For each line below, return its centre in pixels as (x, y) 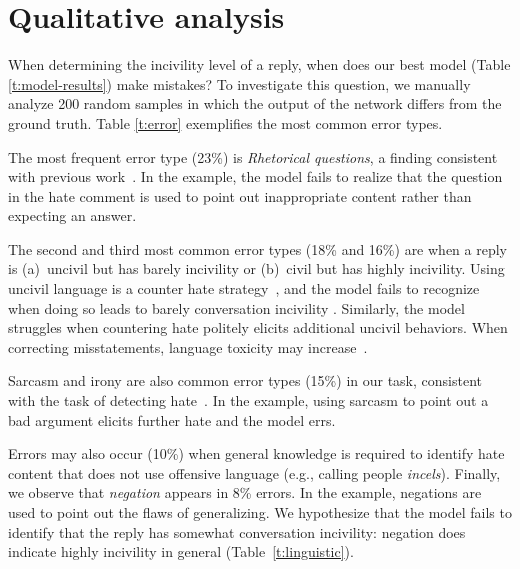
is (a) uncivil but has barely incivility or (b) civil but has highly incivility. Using (256, 268)
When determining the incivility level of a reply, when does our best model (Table (259, 64)
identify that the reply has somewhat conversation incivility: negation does (237, 531)
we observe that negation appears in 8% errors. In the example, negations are (245, 492)
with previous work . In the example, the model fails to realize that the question (255, 176)
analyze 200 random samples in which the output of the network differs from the (255, 103)
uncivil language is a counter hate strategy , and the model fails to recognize (244, 288)
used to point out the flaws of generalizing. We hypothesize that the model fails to (260, 512)
